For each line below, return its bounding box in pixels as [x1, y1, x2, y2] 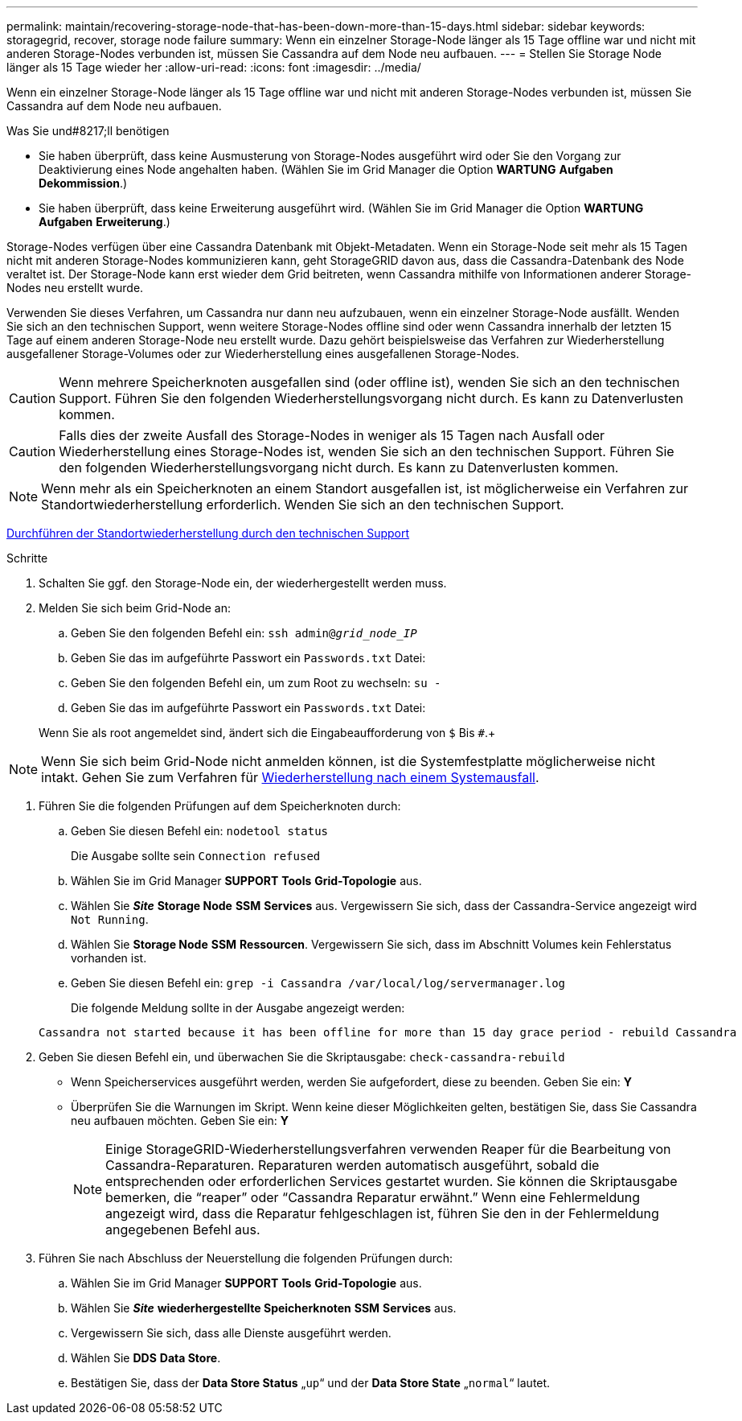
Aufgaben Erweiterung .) [39, 215, 170, 229]
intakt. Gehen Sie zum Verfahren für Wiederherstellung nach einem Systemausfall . [41, 769, 539, 785]
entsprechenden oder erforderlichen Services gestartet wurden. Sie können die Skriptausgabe [105, 1173, 678, 1189]
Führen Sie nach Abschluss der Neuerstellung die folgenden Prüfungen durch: [39, 1251, 453, 1265]
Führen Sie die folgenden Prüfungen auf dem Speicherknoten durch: [39, 799, 401, 813]
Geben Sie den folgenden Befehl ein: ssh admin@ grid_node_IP [71, 626, 417, 640]
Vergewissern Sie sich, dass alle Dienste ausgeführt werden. [71, 1326, 391, 1340]
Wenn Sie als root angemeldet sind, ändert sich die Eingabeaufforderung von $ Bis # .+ [39, 726, 496, 739]
